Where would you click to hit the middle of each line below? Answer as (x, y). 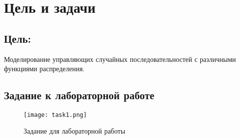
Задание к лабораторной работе (79, 95)
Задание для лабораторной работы (75, 130)
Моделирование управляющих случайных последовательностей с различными (120, 59)
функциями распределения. (44, 69)
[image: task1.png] (55, 115)
